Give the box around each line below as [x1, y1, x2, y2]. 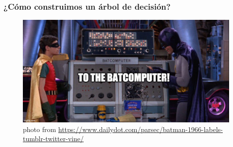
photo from [23, 124, 56, 134]
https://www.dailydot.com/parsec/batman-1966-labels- [58, 124, 223, 134]
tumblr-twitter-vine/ [23, 133, 84, 144]
